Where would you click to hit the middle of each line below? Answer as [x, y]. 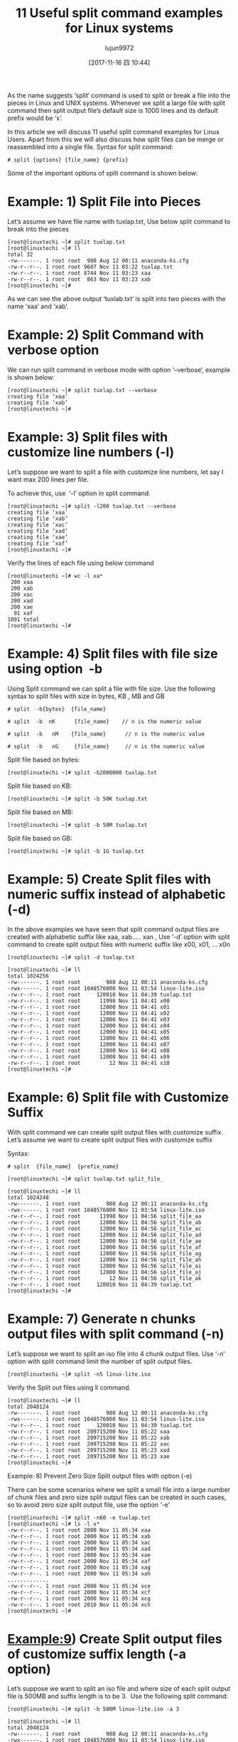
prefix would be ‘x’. [35, 118]
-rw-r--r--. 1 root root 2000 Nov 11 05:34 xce [79, 1586]
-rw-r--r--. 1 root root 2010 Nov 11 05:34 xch [79, 1605]
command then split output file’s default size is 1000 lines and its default [113, 110]
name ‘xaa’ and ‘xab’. [38, 306]
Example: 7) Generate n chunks [102, 1319]
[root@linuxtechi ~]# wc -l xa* [55, 576]
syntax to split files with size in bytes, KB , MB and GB [86, 696]
